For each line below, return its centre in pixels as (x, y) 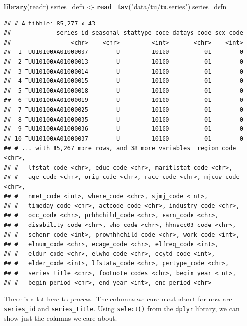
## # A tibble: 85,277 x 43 (50, 23)
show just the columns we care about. (61, 318)
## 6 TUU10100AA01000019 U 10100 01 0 (123, 100)
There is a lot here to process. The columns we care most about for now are (118, 299)
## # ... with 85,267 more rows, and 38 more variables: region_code (120, 148)
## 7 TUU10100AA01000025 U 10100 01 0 (123, 110)
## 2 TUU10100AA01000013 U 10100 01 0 (123, 62)
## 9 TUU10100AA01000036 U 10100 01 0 (123, 129)
